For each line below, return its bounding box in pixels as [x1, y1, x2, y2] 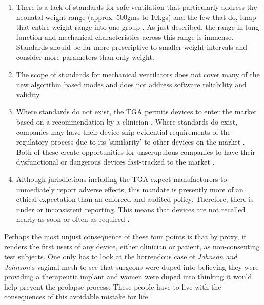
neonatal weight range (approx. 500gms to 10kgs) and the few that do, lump [16, 11, 256, 22]
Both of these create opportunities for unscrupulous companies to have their [16, 146, 256, 157]
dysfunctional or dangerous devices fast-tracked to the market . [16, 156, 215, 167]
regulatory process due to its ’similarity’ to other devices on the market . [16, 136, 245, 147]
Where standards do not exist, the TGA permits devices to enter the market [16, 106, 257, 117]
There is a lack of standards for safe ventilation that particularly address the [16, 2, 257, 12]
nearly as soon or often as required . [16, 214, 130, 225]
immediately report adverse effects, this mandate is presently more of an [16, 184, 243, 194]
